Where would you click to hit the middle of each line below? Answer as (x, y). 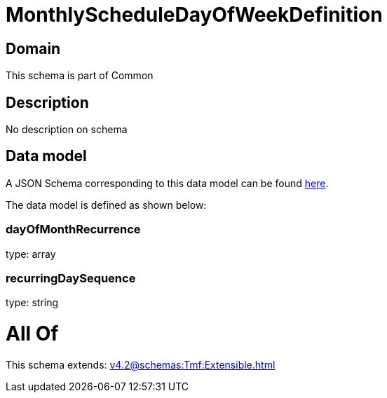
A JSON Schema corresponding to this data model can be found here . (167, 183)
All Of (32, 334)
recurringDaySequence (71, 278)
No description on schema (67, 130)
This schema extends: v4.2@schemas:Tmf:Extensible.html (141, 364)
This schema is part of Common (80, 76)
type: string (32, 303)
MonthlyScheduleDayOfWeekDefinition (194, 15)
